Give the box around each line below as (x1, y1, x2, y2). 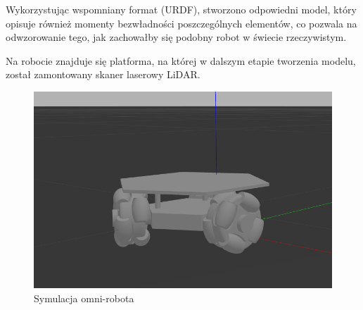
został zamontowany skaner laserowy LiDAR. (6, 67, 200, 82)
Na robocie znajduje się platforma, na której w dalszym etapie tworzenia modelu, (6, 53, 356, 68)
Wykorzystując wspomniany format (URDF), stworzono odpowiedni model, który (6, 2, 357, 16)
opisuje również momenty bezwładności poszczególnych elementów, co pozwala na (6, 15, 357, 30)
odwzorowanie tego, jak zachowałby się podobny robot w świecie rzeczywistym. (6, 30, 347, 44)
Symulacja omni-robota (34, 290, 134, 305)
